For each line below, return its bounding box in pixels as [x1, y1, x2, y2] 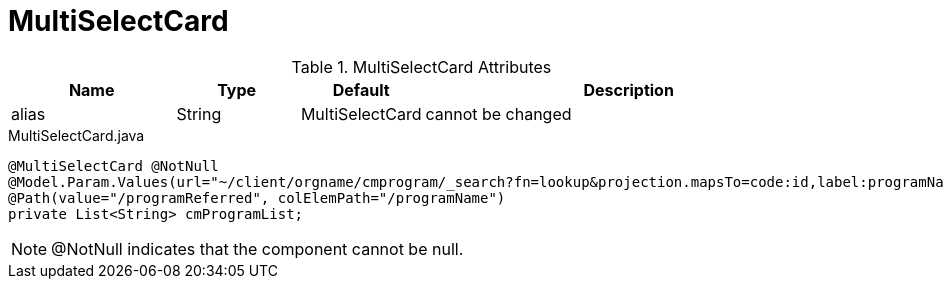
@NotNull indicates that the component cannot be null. [51, 238, 464, 259]
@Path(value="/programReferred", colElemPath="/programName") [8, 189, 506, 206]
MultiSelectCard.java [8, 126, 145, 144]
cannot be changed [425, 103, 572, 124]
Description [583, 79, 674, 100]
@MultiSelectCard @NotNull [8, 157, 219, 174]
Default [332, 79, 390, 100]
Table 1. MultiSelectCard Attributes [291, 56, 552, 77]
